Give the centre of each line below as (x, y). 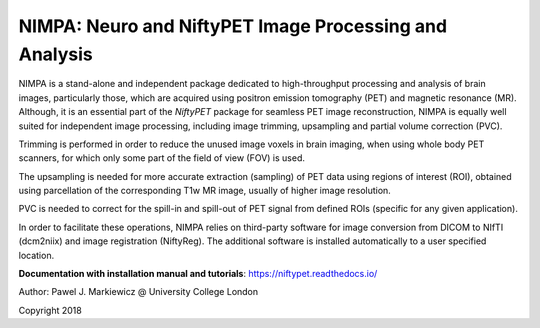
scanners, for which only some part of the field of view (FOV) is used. (161, 158)
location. (36, 255)
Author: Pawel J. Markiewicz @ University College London (138, 292)
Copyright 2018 (50, 310)
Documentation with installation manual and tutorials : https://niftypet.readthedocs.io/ (198, 274)
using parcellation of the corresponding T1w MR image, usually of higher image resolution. (205, 191)
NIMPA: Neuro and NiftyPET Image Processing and (233, 26)
